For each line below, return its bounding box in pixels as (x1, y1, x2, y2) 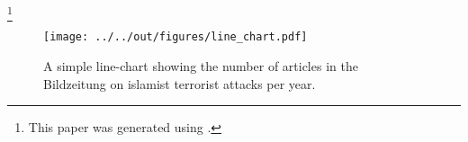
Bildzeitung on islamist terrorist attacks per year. (43, 74, 316, 93)
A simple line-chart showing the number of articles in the (43, 56, 358, 75)
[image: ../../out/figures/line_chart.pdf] (43, 31, 308, 44)
